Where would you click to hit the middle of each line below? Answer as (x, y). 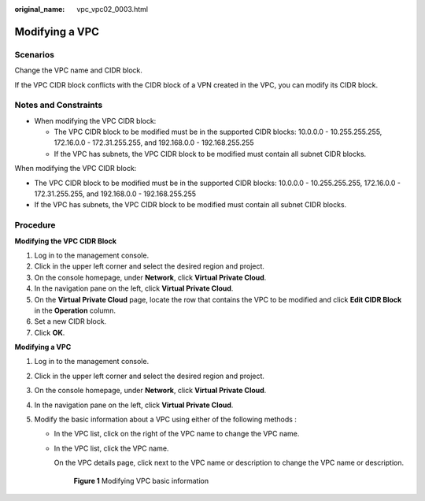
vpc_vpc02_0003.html (113, 9)
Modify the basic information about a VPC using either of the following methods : (165, 419)
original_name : (40, 9)
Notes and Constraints (59, 105)
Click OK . (50, 332)
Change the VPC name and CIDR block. (79, 70)
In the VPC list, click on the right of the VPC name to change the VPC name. (177, 434)
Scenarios (35, 54)
